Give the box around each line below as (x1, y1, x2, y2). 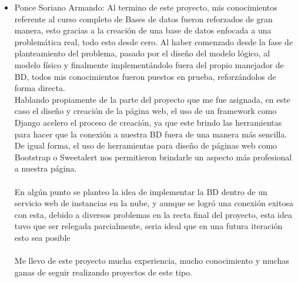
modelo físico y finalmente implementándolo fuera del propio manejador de (14, 58, 284, 70)
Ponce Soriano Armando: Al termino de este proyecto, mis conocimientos (14, 1, 277, 13)
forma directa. (14, 82, 65, 94)
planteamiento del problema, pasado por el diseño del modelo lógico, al (14, 47, 270, 59)
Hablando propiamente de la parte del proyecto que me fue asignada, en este (14, 93, 290, 105)
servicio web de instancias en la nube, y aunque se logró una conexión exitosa (14, 197, 293, 209)
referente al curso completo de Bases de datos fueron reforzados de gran (14, 12, 273, 25)
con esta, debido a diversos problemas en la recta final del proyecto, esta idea (14, 208, 293, 220)
